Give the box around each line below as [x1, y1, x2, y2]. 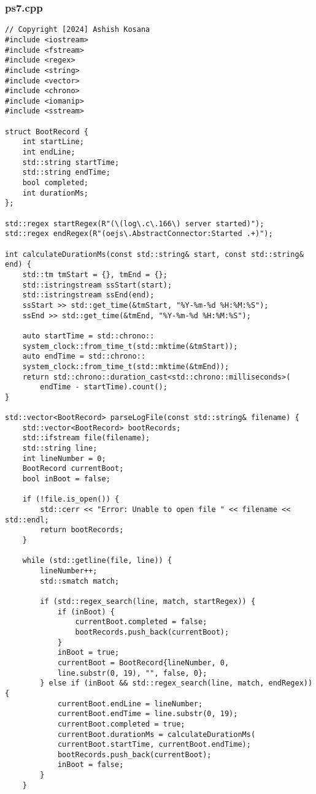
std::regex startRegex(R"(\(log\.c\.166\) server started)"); [5, 219, 264, 228]
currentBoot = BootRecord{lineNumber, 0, [57, 658, 229, 667]
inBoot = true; [57, 648, 120, 657]
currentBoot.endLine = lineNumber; [57, 699, 203, 708]
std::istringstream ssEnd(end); [22, 291, 155, 300]
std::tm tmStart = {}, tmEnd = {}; [22, 270, 168, 279]
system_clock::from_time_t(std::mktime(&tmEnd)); [22, 362, 229, 371]
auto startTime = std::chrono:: [22, 331, 155, 340]
